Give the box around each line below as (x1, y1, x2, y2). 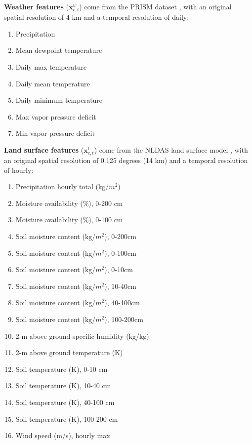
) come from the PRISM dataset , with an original (79, 1, 232, 11)
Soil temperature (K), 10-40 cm (15, 380, 111, 391)
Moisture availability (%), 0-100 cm (15, 214, 123, 225)
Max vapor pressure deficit (15, 111, 96, 121)
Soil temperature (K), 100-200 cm (15, 413, 118, 424)
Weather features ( (4, 1, 69, 11)
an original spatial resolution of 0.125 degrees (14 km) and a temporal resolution (4, 155, 248, 165)
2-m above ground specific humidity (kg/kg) (15, 330, 149, 341)
